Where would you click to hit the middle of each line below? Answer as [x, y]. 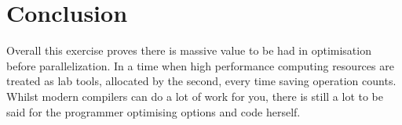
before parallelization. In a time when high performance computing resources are [200, 65]
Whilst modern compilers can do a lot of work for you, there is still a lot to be [195, 96]
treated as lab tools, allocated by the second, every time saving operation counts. [201, 81]
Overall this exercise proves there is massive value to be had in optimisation [189, 50]
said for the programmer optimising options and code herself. [153, 111]
